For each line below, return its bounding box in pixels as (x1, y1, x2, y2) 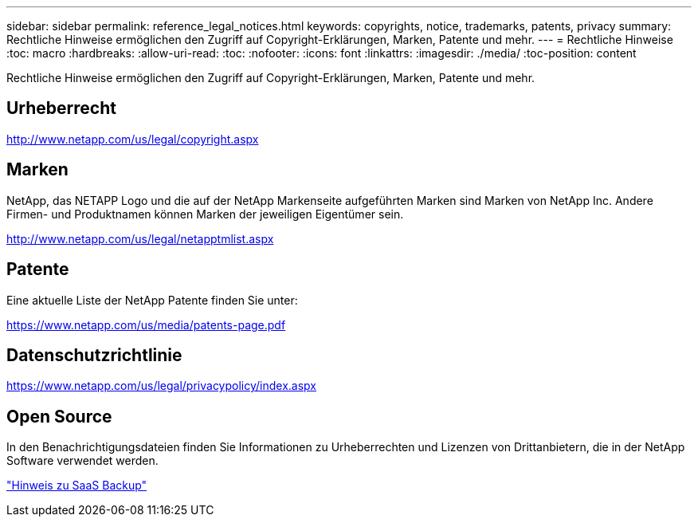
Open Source (6, 406, 112, 427)
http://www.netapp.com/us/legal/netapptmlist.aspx (6, 231, 274, 246)
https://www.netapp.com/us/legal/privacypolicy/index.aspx (6, 379, 316, 393)
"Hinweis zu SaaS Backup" (6, 478, 147, 493)
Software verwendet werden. (6, 454, 159, 468)
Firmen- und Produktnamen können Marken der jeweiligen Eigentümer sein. (6, 206, 404, 221)
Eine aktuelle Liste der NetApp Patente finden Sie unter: (6, 293, 298, 307)
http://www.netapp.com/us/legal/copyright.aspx (6, 132, 259, 146)
